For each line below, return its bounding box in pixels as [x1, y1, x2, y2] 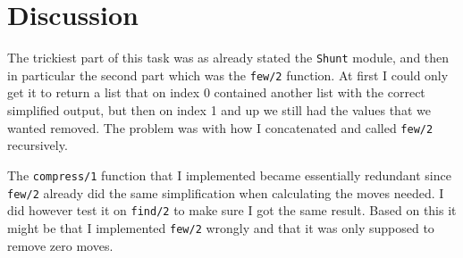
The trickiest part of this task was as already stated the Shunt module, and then [7, 48, 450, 67]
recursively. [7, 136, 68, 154]
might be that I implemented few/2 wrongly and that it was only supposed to [7, 218, 434, 237]
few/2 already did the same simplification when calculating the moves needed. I [7, 183, 444, 202]
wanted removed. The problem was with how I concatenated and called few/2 [7, 118, 434, 137]
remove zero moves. [7, 236, 114, 254]
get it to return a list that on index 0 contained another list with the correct [7, 83, 425, 102]
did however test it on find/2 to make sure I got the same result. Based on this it [7, 201, 457, 220]
